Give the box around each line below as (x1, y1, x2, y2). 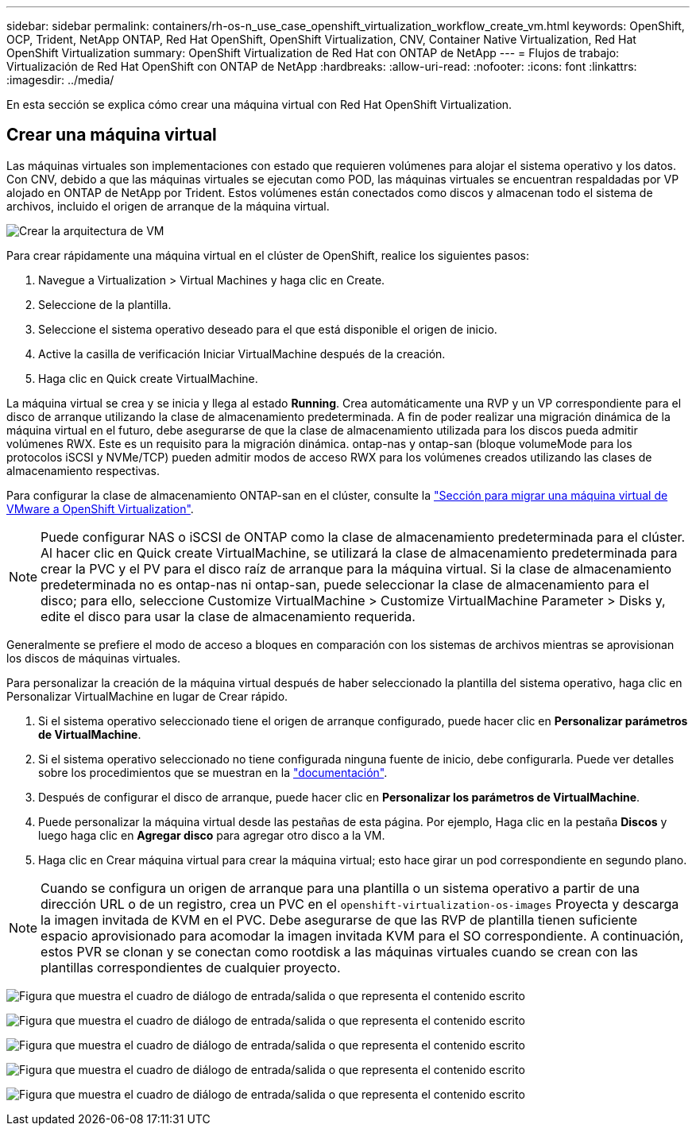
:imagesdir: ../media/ (6, 73, 114, 87)
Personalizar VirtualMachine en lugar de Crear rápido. (6, 689, 288, 703)
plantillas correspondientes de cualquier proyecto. (41, 959, 341, 976)
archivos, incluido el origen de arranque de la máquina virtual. (6, 199, 330, 213)
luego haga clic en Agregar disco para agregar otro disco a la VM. (38, 828, 385, 842)
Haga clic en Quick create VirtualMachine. (38, 371, 258, 385)
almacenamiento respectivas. (6, 463, 160, 477)
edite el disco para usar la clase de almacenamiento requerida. (41, 608, 416, 624)
